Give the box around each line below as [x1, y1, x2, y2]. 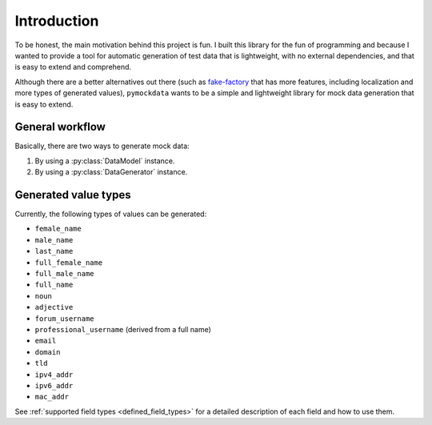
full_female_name [34, 258, 103, 267]
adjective [34, 303, 74, 312]
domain [34, 347, 61, 356]
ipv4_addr [34, 370, 74, 379]
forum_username [34, 314, 95, 323]
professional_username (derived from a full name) [34, 325, 212, 334]
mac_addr [34, 392, 70, 402]
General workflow [14, 120, 106, 134]
